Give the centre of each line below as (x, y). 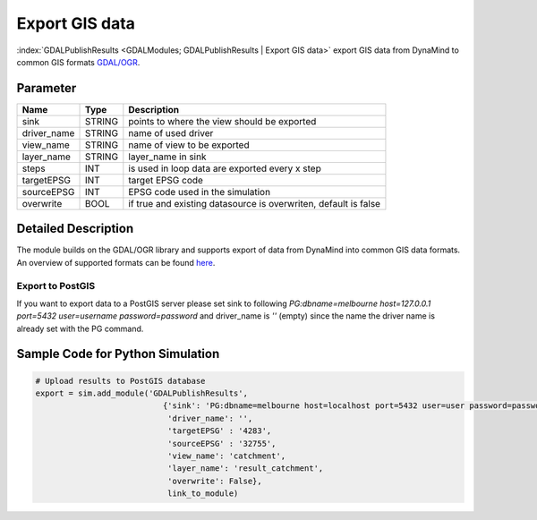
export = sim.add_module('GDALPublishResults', (141, 393)
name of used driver (171, 132)
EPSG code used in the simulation (200, 192)
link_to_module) (203, 494)
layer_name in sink (167, 157)
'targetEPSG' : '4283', (219, 431)
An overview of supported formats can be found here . (116, 262)
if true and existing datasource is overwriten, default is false (254, 203)
